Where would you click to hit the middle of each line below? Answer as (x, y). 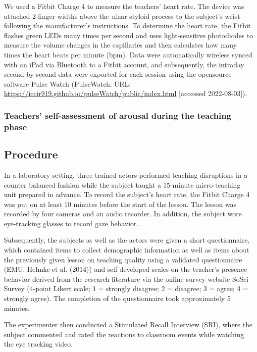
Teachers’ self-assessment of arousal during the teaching (118, 115)
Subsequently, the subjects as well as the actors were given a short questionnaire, (127, 240)
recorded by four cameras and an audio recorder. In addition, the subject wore (123, 214)
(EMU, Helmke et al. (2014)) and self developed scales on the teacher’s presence (126, 269)
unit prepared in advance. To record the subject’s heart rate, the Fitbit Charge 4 (127, 194)
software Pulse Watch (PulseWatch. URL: (68, 83)
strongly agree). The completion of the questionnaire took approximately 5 (117, 298)
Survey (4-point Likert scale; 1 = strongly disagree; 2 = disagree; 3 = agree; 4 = (126, 288)
